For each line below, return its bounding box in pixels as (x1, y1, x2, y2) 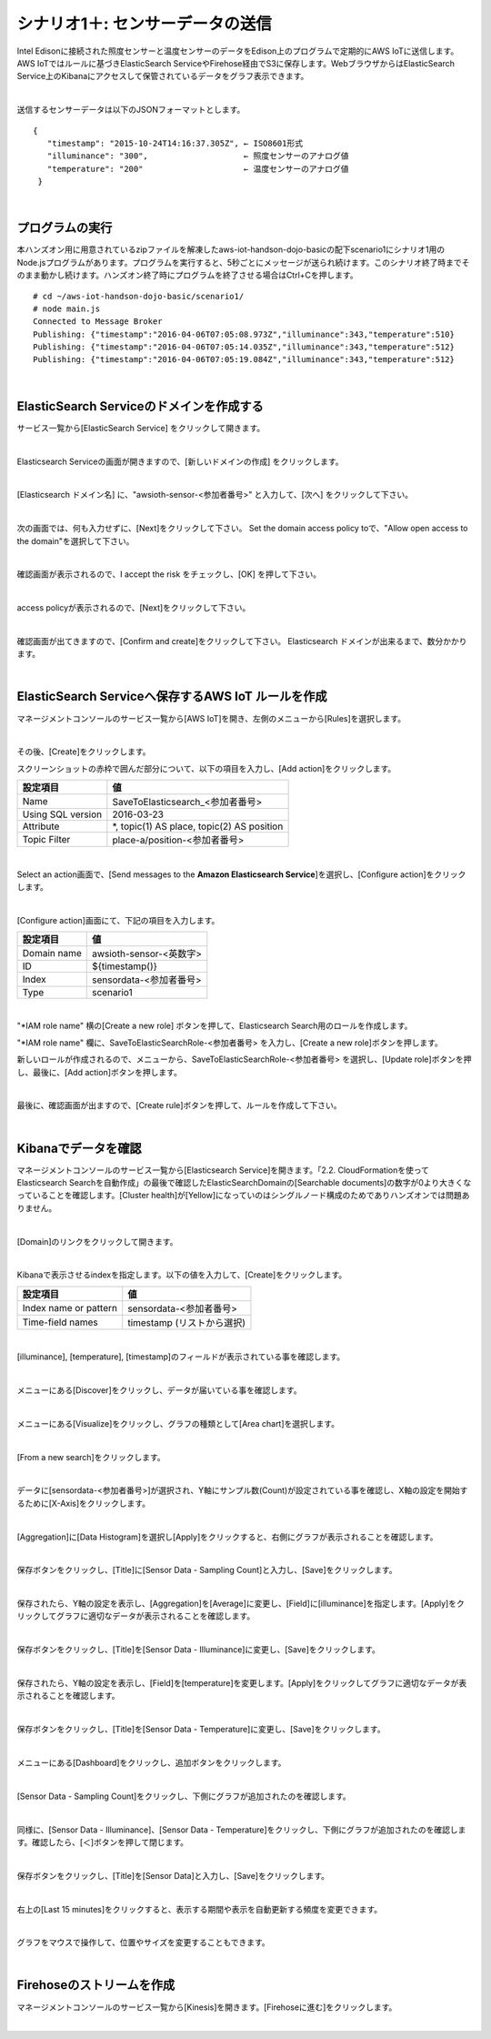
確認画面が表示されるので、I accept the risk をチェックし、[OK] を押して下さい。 (16, 569, 322, 580)
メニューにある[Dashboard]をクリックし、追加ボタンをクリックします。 (16, 1757, 286, 1768)
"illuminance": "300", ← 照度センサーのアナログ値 (46, 151, 349, 161)
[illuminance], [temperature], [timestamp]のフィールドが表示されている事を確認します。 (16, 1351, 346, 1362)
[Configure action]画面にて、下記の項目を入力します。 (16, 914, 220, 925)
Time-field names (22, 1316, 99, 1328)
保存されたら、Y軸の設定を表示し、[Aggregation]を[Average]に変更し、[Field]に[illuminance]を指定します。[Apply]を (16, 1598, 457, 1610)
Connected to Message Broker (33, 317, 163, 327)
